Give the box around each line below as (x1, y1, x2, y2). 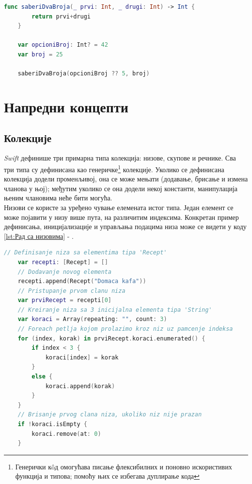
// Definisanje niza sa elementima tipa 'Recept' (4, 249, 167, 256)
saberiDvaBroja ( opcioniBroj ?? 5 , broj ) (17, 70, 150, 77)
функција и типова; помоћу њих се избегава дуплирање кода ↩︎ (15, 471, 200, 481)
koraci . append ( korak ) (45, 382, 115, 390)
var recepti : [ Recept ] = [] (17, 258, 108, 266)
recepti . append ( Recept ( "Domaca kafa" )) (17, 278, 146, 285)
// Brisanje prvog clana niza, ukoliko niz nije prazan (17, 411, 202, 418)
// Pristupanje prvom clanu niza (17, 287, 126, 294)
